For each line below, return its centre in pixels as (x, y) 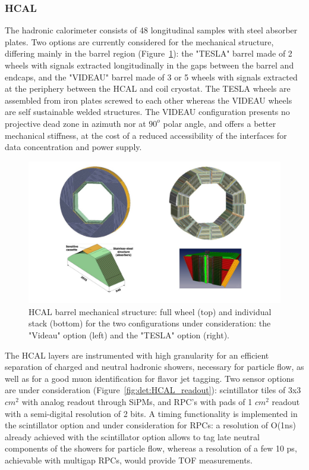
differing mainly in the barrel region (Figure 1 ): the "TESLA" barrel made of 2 (149, 53)
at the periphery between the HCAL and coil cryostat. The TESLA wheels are (148, 88)
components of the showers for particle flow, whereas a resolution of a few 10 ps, (151, 448)
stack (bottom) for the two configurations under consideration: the (150, 323)
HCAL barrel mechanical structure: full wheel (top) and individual (150, 311)
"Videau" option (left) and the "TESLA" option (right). (129, 335)
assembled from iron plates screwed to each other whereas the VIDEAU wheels (149, 100)
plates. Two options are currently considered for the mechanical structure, (139, 41)
